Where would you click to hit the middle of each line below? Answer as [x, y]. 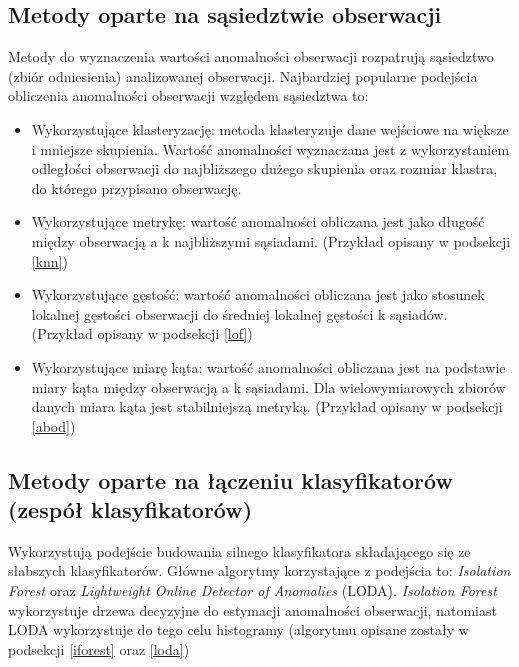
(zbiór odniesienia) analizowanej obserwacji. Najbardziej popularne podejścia [243, 75]
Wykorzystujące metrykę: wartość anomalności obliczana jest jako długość [258, 221]
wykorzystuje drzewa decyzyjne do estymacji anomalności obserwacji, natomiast [252, 609]
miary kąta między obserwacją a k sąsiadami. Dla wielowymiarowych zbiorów [268, 386]
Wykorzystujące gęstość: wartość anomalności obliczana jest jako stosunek [258, 294]
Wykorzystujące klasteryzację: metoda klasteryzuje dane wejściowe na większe [270, 128]
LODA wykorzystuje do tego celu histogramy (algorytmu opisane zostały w [238, 629]
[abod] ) [53, 425]
